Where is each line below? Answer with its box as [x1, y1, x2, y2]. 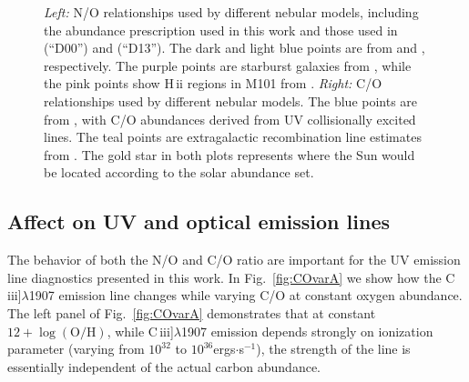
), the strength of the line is [256, 339, 411, 358]
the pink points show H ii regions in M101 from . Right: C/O [44, 74, 382, 93]
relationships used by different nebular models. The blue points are [44, 91, 418, 110]
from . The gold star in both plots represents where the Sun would [44, 145, 415, 164]
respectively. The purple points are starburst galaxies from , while [44, 55, 412, 75]
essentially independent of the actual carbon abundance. [7, 357, 321, 376]
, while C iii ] [107, 321, 174, 340]
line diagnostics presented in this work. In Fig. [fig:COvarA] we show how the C [7, 267, 455, 286]
